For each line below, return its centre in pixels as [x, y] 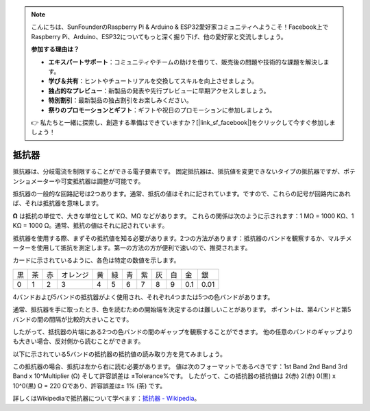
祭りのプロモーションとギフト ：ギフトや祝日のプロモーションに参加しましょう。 [162, 110]
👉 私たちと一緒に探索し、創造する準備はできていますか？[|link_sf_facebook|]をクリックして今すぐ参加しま [183, 122]
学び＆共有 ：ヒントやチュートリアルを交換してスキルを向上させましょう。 [153, 81]
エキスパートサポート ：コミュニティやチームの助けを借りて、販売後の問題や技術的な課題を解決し [186, 62]
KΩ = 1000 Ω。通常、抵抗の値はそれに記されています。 [90, 226]
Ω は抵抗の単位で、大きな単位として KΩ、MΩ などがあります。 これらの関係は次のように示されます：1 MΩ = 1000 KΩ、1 [183, 215]
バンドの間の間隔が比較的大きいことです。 [73, 319]
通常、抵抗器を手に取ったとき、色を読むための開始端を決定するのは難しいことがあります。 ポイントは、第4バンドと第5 [182, 309]
